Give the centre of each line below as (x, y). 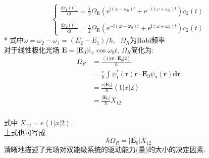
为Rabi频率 (148, 40)
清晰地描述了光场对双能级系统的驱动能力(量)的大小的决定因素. (105, 149)
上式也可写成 (25, 132)
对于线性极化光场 (32, 49)
